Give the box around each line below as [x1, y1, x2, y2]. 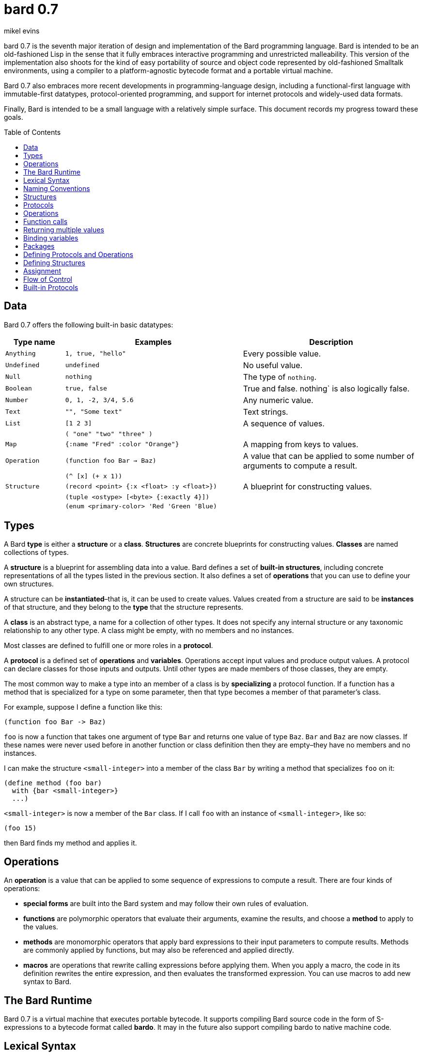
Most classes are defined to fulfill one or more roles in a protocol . [4, 641, 213, 650]
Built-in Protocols [23, 283, 78, 292]
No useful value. [243, 360, 303, 370]
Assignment [23, 266, 61, 275]
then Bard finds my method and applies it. [4, 839, 137, 847]
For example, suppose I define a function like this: [4, 703, 163, 712]
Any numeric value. [243, 395, 313, 405]
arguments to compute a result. [243, 460, 358, 471]
